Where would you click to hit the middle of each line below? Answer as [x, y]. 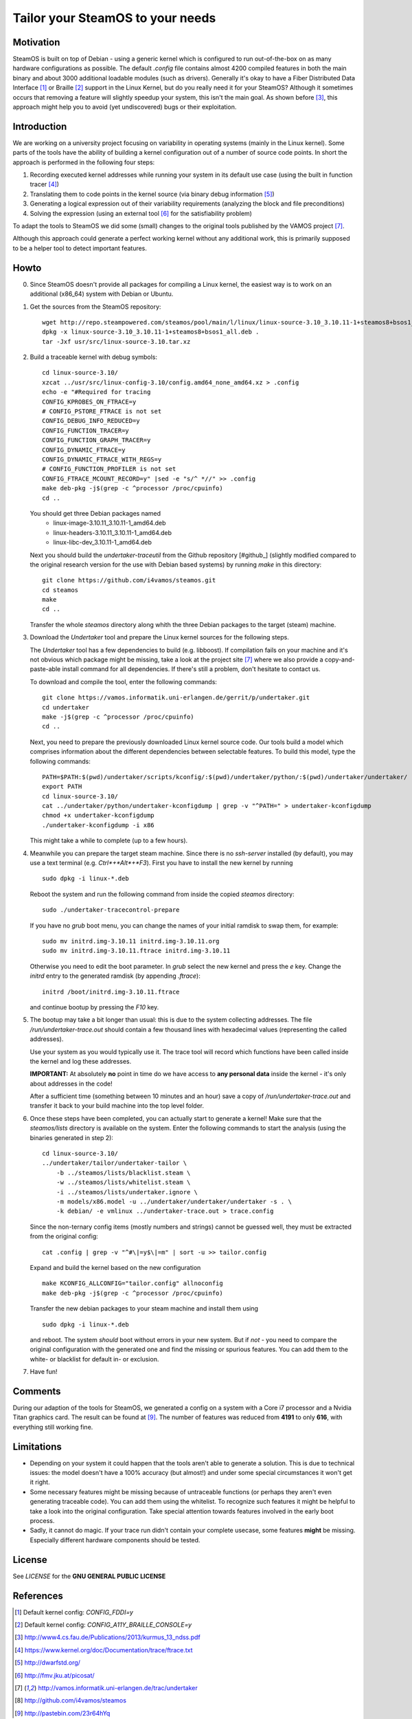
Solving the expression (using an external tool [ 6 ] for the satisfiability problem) [141, 213]
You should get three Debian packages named [95, 513]
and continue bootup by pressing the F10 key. [94, 1007]
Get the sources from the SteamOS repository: [95, 307]
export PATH [62, 787]
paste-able [45, 669]
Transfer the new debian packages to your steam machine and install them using [144, 1309]
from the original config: [64, 1236]
